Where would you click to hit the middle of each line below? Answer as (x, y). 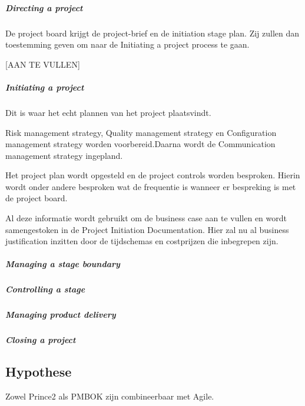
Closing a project (41, 340)
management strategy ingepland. (64, 155)
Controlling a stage (45, 289)
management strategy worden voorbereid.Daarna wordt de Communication (140, 144)
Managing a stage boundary (63, 264)
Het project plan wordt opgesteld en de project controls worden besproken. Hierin (153, 175)
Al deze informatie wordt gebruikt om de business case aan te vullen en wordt (146, 218)
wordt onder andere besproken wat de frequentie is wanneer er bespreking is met (151, 186)
